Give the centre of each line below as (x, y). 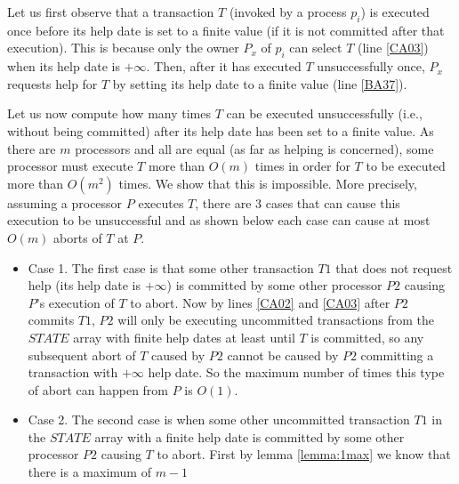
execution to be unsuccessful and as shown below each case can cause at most (219, 220)
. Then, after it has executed (224, 66)
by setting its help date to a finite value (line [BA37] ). (260, 83)
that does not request (394, 267)
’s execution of (75, 302)
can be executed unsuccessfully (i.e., (324, 113)
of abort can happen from (98, 389)
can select (316, 48)
